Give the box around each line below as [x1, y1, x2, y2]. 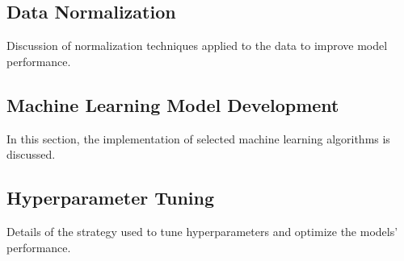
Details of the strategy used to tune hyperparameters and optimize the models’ [6, 222, 398, 239]
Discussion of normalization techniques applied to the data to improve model [6, 37, 388, 54]
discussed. [6, 146, 56, 163]
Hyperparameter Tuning [6, 185, 215, 210]
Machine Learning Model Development [6, 92, 339, 117]
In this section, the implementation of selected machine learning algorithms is [6, 130, 390, 147]
